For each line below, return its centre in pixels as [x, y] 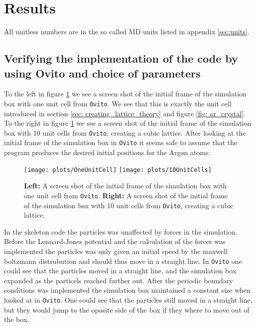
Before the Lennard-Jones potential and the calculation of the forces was [115, 241]
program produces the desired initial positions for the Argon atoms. [107, 152]
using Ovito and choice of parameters [102, 73]
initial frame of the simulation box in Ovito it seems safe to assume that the [121, 142]
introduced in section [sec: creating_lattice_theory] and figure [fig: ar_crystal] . [125, 113]
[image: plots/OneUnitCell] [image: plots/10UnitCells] [118, 170]
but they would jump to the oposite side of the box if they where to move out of [127, 309]
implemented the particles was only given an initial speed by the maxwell [116, 251]
